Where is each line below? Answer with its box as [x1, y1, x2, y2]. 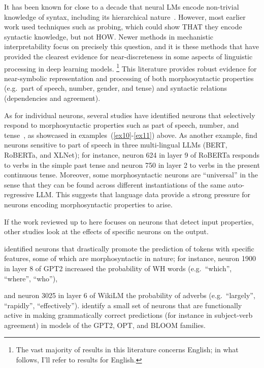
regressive [4, 189, 34, 200]
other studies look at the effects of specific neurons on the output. [4, 226, 209, 237]
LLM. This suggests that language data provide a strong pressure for [36, 189, 251, 200]
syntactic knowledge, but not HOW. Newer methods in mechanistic [4, 31, 214, 42]
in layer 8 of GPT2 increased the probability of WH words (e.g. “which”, [4, 263, 232, 273]
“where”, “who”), [4, 273, 58, 283]
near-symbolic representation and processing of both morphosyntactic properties [4, 72, 254, 83]
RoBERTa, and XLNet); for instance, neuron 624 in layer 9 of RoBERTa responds [4, 149, 260, 160]
